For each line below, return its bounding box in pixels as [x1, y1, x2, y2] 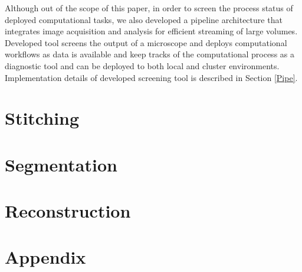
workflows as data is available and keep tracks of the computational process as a [5, 48, 294, 60]
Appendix [5, 245, 86, 269]
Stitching [5, 106, 80, 130]
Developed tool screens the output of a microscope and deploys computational [5, 36, 287, 48]
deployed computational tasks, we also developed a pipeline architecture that [5, 13, 283, 25]
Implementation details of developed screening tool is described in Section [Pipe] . [5, 71, 298, 83]
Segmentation [5, 152, 117, 176]
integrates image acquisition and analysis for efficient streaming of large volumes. [5, 25, 298, 37]
